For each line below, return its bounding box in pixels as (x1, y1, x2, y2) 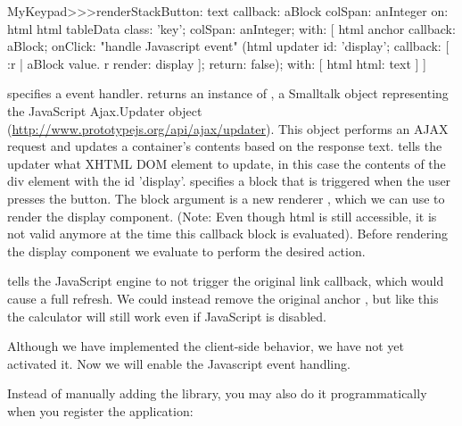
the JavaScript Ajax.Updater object (7, 101, 202, 120)
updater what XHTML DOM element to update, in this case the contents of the (7, 154, 446, 172)
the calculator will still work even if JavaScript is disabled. (7, 306, 326, 325)
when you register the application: (7, 401, 194, 420)
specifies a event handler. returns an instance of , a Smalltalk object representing (7, 84, 449, 103)
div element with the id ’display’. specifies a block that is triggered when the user (7, 171, 451, 190)
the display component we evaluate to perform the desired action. (7, 241, 366, 260)
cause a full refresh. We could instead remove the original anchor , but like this (7, 288, 439, 307)
